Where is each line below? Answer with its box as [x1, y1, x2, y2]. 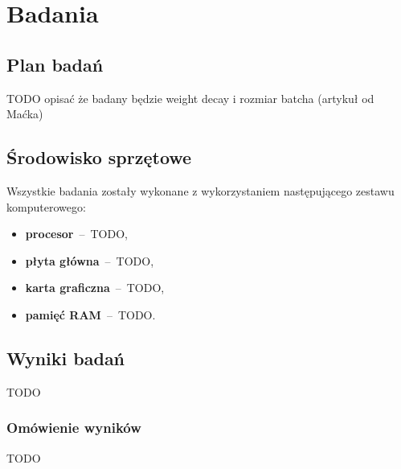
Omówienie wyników [6, 418, 141, 438]
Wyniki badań [6, 345, 125, 370]
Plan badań [6, 51, 104, 76]
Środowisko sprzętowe [6, 145, 192, 170]
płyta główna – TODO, [25, 252, 154, 269]
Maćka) [6, 105, 43, 122]
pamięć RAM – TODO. [25, 306, 156, 323]
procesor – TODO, [25, 225, 128, 242]
